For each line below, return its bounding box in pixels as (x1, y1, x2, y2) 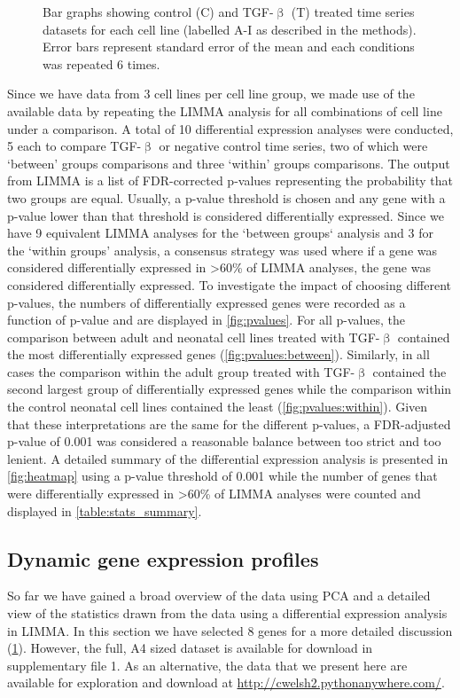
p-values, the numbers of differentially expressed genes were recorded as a (7, 293, 406, 311)
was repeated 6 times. (43, 54, 160, 73)
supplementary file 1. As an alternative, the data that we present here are (7, 655, 408, 674)
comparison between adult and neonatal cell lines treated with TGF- (7, 327, 380, 346)
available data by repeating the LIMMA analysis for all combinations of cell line (7, 101, 442, 120)
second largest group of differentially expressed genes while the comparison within (7, 380, 452, 398)
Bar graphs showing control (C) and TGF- (43, 3, 274, 20)
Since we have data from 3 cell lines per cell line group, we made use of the (7, 84, 415, 103)
